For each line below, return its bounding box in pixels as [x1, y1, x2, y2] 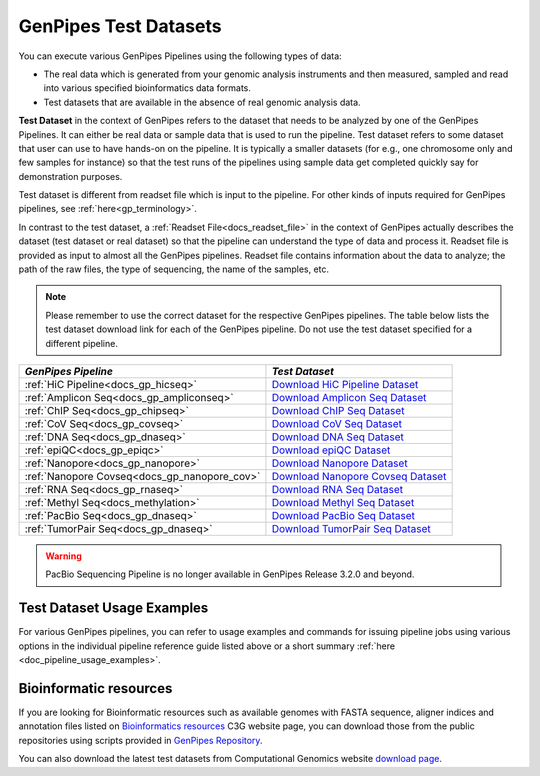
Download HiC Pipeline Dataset [271, 377, 419, 391]
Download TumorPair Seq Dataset [271, 521, 432, 535]
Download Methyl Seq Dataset [271, 495, 415, 509]
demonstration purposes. [18, 170, 123, 182]
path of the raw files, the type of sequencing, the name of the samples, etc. [18, 263, 330, 275]
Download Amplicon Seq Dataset [271, 390, 427, 404]
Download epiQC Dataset [271, 443, 391, 457]
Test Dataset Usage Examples [18, 600, 209, 617]
